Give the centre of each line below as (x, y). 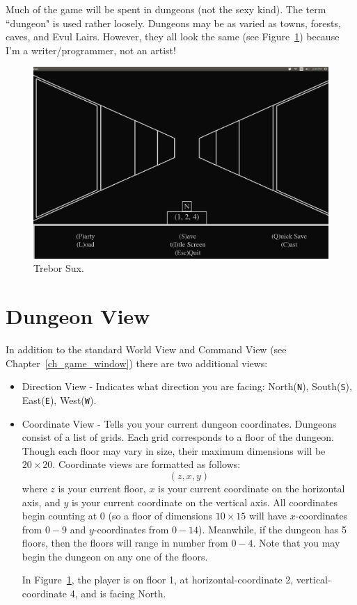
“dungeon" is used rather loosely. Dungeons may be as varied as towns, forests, (173, 23)
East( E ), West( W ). (59, 400)
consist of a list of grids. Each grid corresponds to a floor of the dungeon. (178, 437)
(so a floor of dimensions (160, 516)
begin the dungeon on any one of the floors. (115, 556)
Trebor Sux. (59, 268)
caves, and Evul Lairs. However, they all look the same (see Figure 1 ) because (173, 37)
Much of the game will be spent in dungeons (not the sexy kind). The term (166, 9)
